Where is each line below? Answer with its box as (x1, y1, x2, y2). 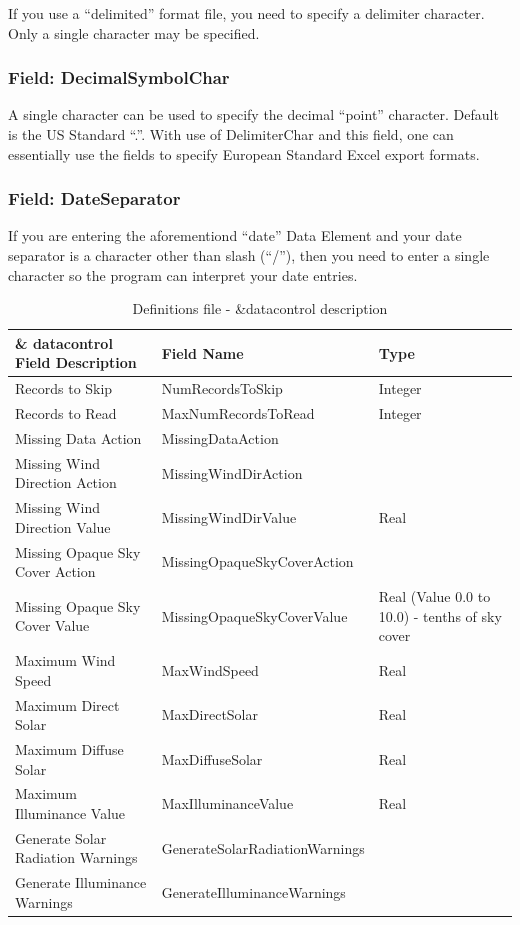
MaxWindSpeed (161, 659, 259, 680)
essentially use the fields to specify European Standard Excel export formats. (8, 143, 480, 164)
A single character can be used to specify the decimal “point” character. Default (8, 104, 499, 125)
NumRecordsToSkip (161, 378, 283, 399)
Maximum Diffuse (15, 738, 124, 759)
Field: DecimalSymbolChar (8, 65, 230, 90)
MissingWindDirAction (161, 462, 303, 483)
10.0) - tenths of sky (378, 605, 502, 626)
